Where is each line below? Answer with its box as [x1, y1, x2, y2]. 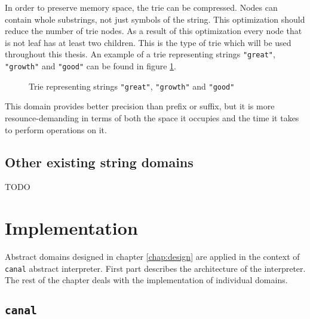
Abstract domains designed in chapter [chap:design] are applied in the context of [5, 250, 300, 263]
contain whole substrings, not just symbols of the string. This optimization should [5, 13, 305, 25]
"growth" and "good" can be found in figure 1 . [5, 60, 176, 72]
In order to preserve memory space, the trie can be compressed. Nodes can [5, 1, 278, 13]
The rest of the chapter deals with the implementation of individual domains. [5, 274, 288, 286]
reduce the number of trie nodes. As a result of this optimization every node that [5, 24, 302, 37]
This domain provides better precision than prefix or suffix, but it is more [5, 100, 275, 112]
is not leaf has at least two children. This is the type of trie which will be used [5, 36, 291, 48]
